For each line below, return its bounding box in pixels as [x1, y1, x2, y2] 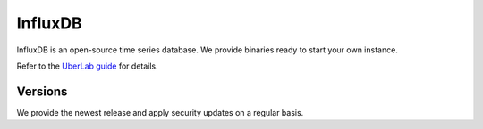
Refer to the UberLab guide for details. [16, 60, 158, 71]
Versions [16, 84, 68, 99]
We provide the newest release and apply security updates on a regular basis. [16, 107, 304, 117]
